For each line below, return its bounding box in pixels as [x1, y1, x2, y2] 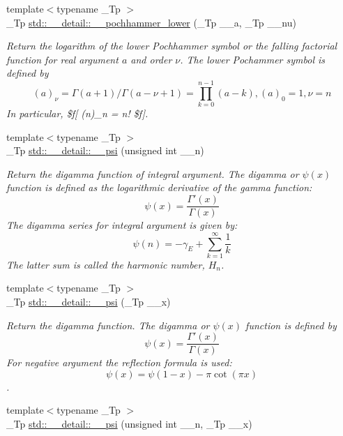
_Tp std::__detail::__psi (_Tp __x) [6, 294, 171, 309]
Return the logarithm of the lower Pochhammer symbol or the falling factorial [6, 38, 337, 53]
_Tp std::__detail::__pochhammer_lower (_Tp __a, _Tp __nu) [6, 15, 296, 29]
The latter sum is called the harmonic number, [6, 257, 205, 271]
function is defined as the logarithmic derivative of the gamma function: [6, 180, 312, 195]
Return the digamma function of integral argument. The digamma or [6, 166, 299, 181]
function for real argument [6, 52, 119, 66]
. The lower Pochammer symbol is [180, 52, 326, 66]
